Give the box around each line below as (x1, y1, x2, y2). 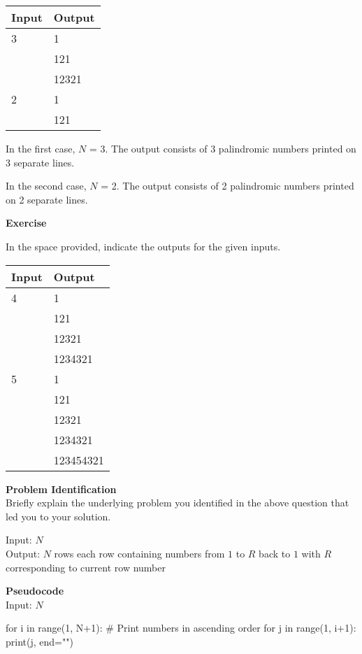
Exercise (6, 215, 47, 230)
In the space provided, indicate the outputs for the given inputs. (6, 239, 281, 253)
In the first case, (6, 141, 75, 155)
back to (259, 546, 291, 560)
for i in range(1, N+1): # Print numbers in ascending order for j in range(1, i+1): (6, 620, 356, 635)
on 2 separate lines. (6, 192, 88, 206)
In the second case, (6, 178, 87, 193)
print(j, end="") (6, 634, 73, 648)
